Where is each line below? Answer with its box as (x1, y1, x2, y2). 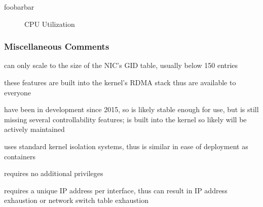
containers (4, 151, 35, 161)
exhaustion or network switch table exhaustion (4, 195, 148, 205)
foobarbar (4, 2, 34, 12)
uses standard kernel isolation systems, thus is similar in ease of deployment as (4, 141, 248, 151)
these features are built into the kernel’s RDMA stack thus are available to (4, 77, 236, 87)
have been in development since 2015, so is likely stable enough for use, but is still (4, 104, 259, 115)
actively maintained (4, 124, 65, 134)
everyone (4, 87, 31, 97)
